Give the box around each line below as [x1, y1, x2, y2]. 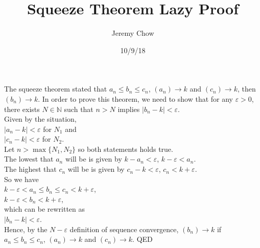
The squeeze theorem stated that [4, 83, 107, 94]
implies [117, 103, 140, 114]
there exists [4, 103, 40, 114]
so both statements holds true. [78, 143, 173, 154]
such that [64, 103, 93, 114]
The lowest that [4, 153, 54, 164]
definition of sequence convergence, [69, 223, 179, 234]
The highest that [4, 164, 57, 174]
